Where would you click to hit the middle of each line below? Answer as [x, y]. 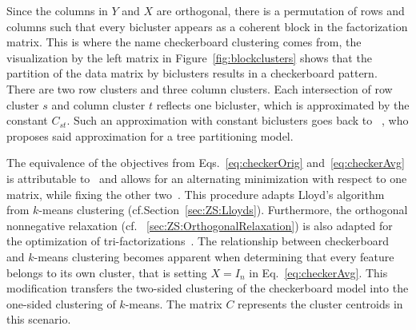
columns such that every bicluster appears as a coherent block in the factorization [207, 26]
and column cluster [98, 104]
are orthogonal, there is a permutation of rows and [280, 10]
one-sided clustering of [61, 303]
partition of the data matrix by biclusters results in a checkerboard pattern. [192, 73]
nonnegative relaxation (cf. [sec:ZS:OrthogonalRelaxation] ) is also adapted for [200, 225]
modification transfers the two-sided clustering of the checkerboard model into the [208, 288]
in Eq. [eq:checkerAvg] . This [318, 272]
